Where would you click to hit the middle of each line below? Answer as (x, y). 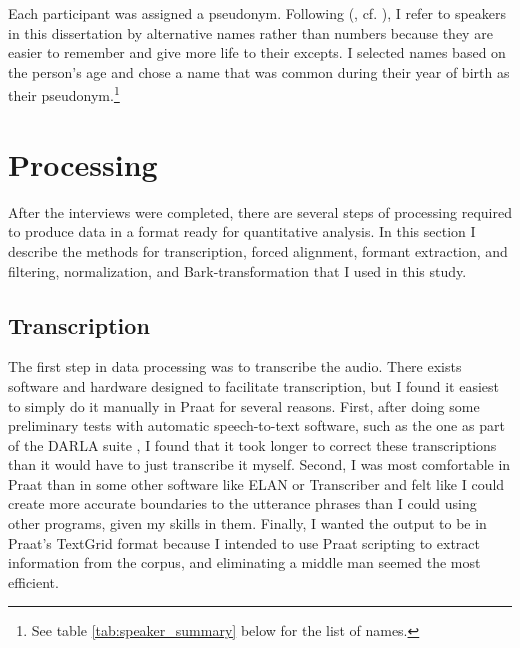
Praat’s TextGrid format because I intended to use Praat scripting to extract (244, 542)
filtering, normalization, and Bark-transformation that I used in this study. (237, 270)
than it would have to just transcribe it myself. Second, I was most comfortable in (259, 464)
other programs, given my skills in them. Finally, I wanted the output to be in (247, 523)
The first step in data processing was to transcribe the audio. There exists (235, 366)
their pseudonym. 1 (64, 94)
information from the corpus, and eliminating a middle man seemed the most (244, 562)
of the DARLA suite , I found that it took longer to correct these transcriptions (252, 444)
